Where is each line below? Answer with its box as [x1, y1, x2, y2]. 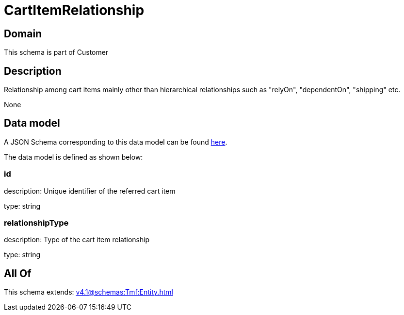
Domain [4, 27, 42, 40]
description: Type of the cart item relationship [4, 235, 150, 244]
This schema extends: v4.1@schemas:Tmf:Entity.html [4, 288, 173, 297]
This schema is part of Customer [4, 48, 109, 57]
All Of [4, 267, 32, 280]
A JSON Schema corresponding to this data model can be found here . [4, 137, 227, 146]
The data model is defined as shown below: [4, 152, 143, 161]
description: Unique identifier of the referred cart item [4, 186, 176, 195]
